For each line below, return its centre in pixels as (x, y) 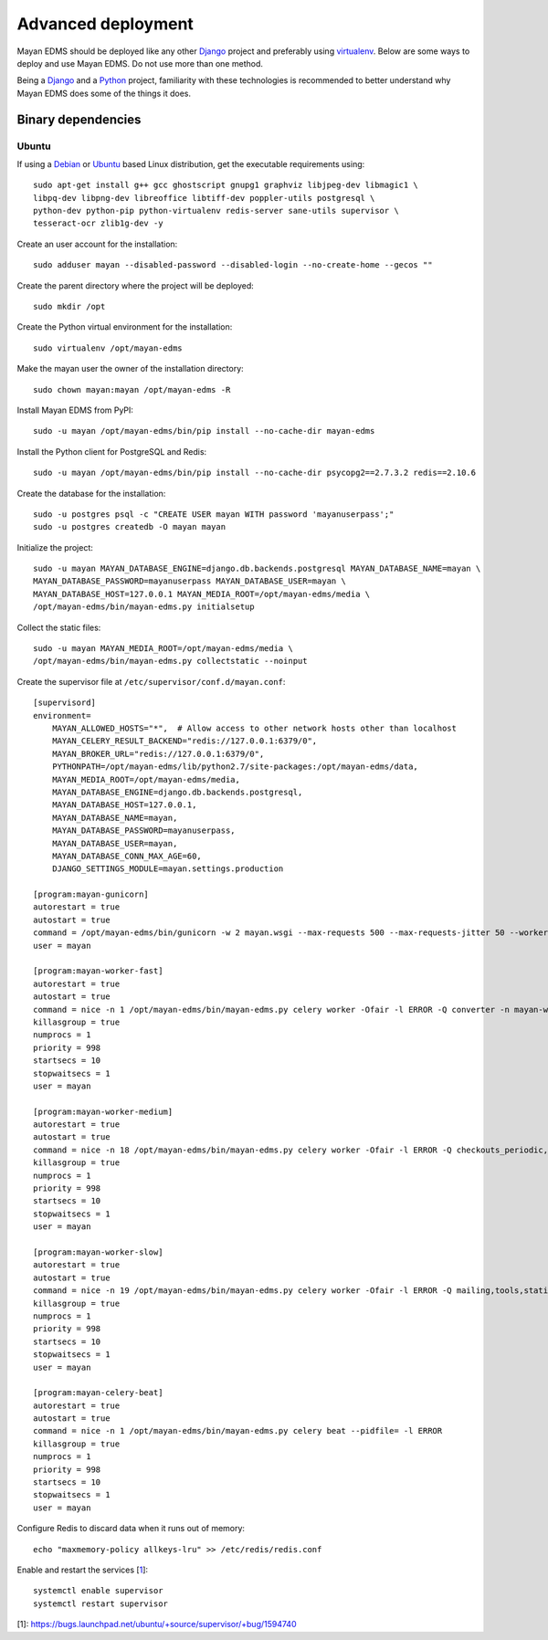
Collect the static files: (59, 627)
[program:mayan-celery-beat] (98, 1393)
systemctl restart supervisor (101, 1603)
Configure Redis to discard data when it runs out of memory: (131, 1529)
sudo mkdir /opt (69, 306)
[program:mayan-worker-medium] (103, 1111)
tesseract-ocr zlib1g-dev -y (98, 223)
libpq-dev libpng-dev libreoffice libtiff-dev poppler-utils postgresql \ (204, 198)
